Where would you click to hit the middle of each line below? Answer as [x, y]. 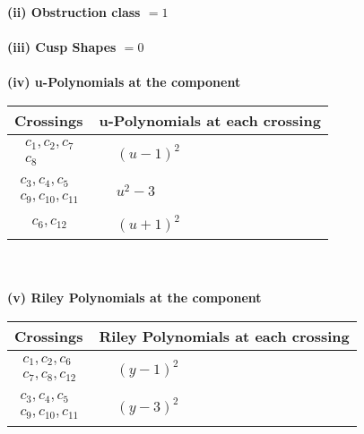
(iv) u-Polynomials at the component [124, 82]
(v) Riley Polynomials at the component [134, 298]
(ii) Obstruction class [74, 12]
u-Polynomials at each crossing [210, 120]
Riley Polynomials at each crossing [224, 336]
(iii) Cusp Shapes [62, 47]
